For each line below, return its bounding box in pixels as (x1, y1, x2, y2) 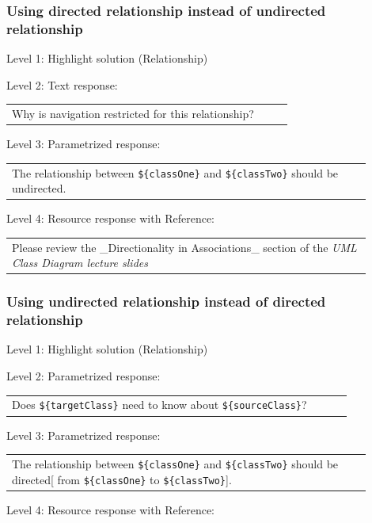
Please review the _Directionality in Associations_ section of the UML (12, 239, 357, 255)
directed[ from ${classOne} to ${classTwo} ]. (12, 471, 232, 487)
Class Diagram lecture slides (12, 254, 148, 271)
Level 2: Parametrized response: (6, 368, 161, 384)
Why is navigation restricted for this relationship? (12, 105, 254, 122)
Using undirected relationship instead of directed (6, 292, 326, 311)
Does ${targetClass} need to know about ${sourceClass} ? (12, 396, 307, 413)
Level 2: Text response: (6, 76, 118, 93)
